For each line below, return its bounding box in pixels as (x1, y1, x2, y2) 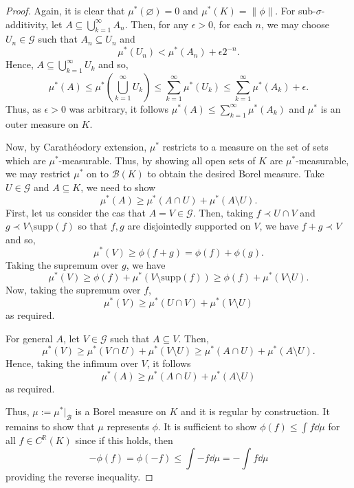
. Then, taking (192, 205, 254, 219)
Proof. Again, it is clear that (5, 3, 125, 17)
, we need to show (80, 180, 156, 195)
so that (78, 219, 108, 233)
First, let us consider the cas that (5, 205, 146, 219)
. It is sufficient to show (157, 419, 257, 434)
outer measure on (5, 116, 78, 131)
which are (5, 153, 46, 167)
